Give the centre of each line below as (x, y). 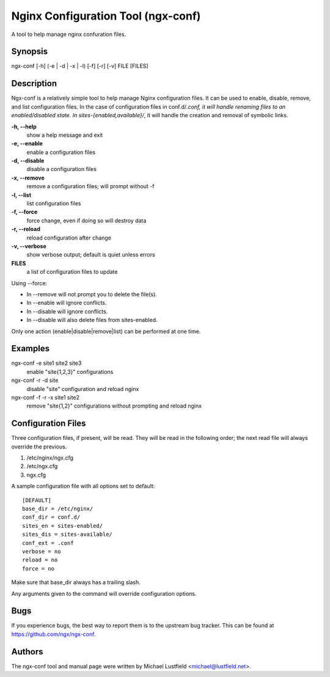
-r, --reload (26, 229)
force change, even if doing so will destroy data (86, 221)
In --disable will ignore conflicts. (67, 311)
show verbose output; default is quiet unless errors (91, 255)
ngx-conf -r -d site (35, 380)
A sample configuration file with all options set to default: (83, 486)
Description (34, 83)
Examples (31, 349)
